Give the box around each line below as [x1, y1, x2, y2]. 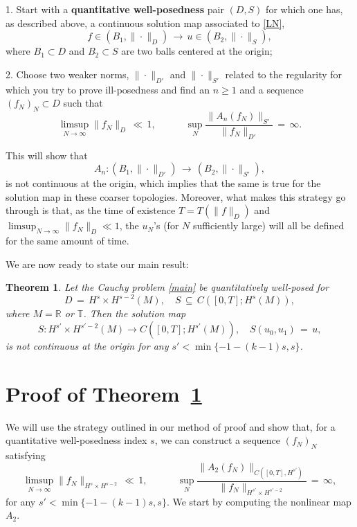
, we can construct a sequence [154, 433, 281, 447]
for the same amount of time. [6, 233, 129, 248]
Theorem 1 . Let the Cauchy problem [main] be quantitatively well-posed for [6, 280, 329, 294]
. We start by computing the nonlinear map [166, 494, 351, 508]
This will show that [6, 148, 88, 162]
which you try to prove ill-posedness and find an [6, 82, 210, 96]
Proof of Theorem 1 [6, 379, 202, 407]
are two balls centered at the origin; [121, 44, 273, 58]
